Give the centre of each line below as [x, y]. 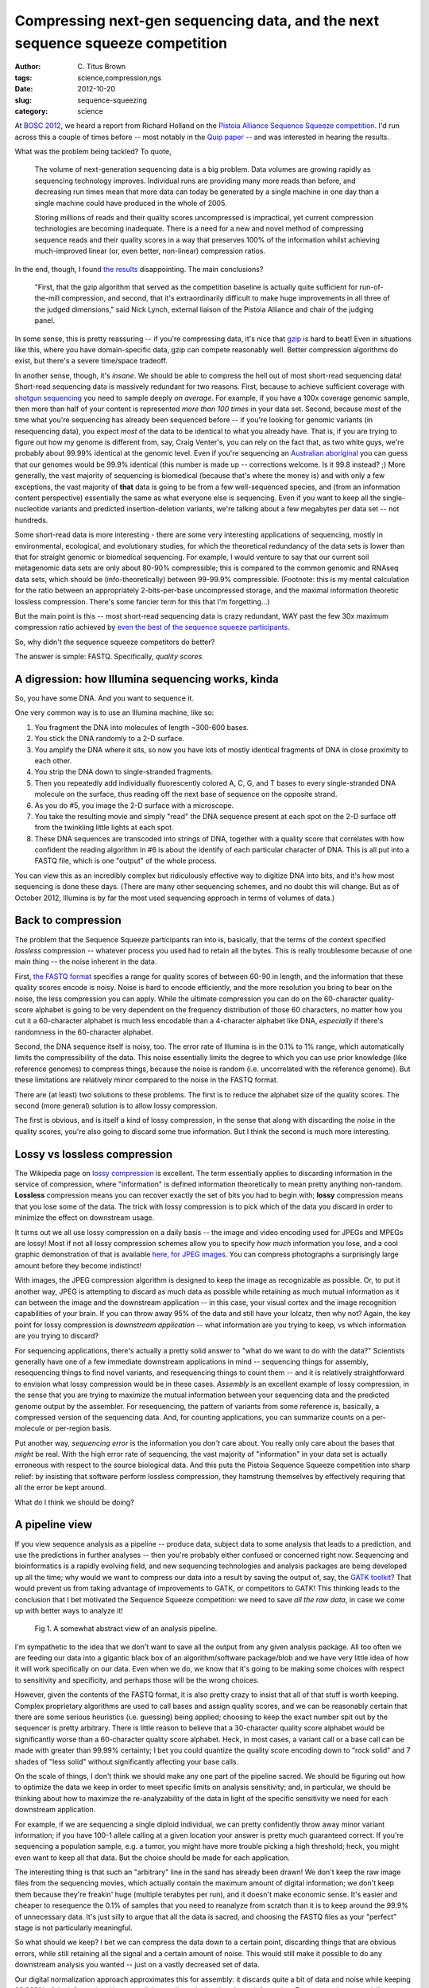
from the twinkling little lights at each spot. [104, 828]
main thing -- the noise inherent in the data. [86, 961]
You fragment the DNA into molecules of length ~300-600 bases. [142, 727]
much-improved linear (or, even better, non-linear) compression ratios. [150, 251]
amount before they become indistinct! [78, 1265]
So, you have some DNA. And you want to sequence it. [104, 698]
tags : [23, 78]
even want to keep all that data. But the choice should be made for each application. [152, 1858]
